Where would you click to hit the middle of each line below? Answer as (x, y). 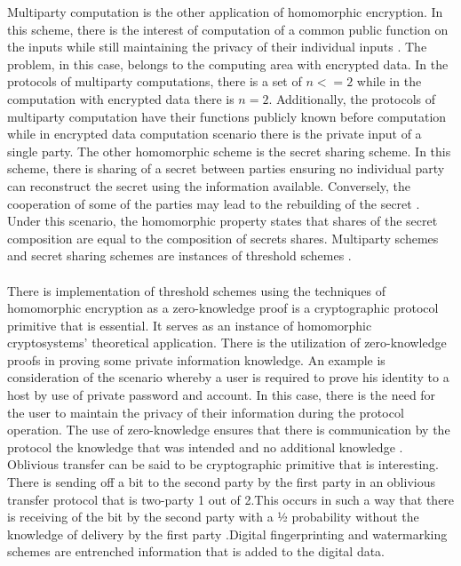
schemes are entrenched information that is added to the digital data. (196, 551)
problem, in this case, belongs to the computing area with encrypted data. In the (228, 64)
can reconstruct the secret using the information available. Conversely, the (209, 185)
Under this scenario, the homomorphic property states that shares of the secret (223, 221)
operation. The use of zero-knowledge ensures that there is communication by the (229, 430)
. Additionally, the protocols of (352, 98)
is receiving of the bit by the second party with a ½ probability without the (213, 517)
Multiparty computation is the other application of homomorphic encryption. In (225, 12)
